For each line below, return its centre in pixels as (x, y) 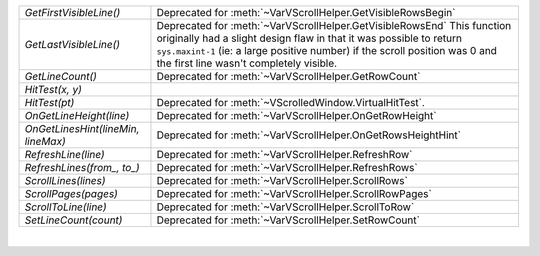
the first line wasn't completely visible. (247, 63)
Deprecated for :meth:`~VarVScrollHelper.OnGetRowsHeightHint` (309, 135)
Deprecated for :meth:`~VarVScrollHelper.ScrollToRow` (285, 207)
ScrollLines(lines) (65, 180)
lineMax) (45, 141)
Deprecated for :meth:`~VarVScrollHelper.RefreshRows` (287, 167)
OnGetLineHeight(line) (77, 115)
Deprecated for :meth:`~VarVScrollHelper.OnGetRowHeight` (296, 115)
